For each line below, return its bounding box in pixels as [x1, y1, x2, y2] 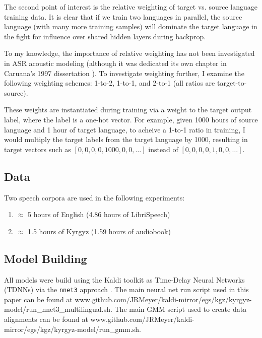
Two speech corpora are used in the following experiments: [4, 192, 185, 202]
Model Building [4, 250, 87, 266]
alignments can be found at [4, 313, 88, 324]
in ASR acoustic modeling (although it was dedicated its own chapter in [4, 57, 227, 68]
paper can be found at [4, 294, 73, 304]
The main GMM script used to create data [114, 304, 247, 314]
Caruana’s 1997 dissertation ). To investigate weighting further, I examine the [4, 67, 244, 78]
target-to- [217, 78, 247, 88]
